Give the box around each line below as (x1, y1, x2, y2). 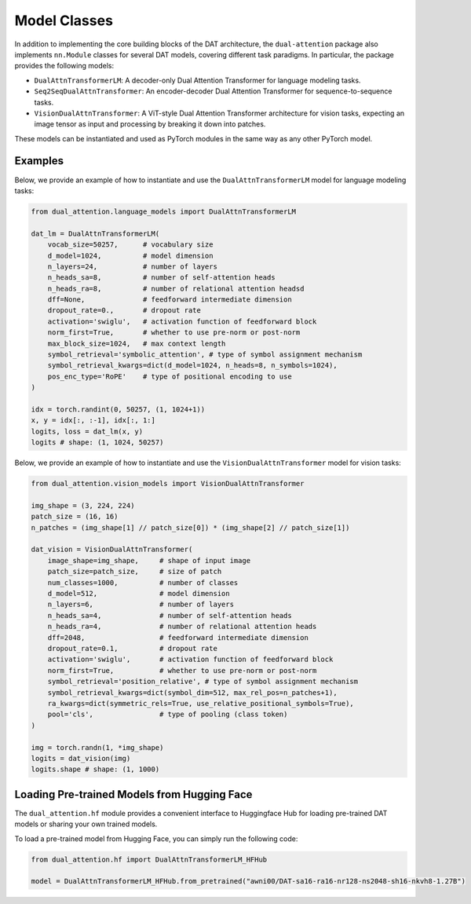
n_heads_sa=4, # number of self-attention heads (47, 611, 292, 620)
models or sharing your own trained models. (14, 819, 158, 829)
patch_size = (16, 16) (31, 512, 119, 522)
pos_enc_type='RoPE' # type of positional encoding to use (47, 371, 292, 381)
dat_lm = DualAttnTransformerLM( (31, 229, 160, 238)
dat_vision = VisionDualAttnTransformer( (31, 545, 193, 554)
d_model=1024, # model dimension (47, 251, 214, 260)
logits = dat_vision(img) (31, 754, 131, 763)
